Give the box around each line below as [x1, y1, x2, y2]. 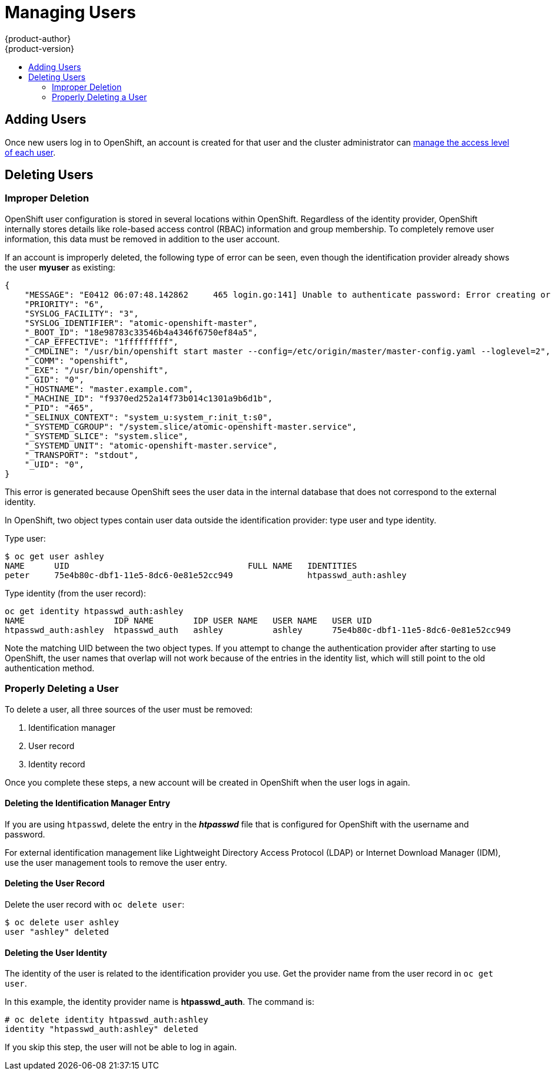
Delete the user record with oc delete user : [5, 899, 185, 909]
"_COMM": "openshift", [24, 355, 129, 365]
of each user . [5, 147, 56, 157]
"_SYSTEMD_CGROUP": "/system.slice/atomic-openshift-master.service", [24, 421, 357, 431]
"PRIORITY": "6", [24, 299, 104, 309]
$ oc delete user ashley [5, 918, 119, 927]
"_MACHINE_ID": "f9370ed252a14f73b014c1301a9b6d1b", [24, 393, 273, 403]
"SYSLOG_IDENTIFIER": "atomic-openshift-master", [24, 318, 258, 328]
